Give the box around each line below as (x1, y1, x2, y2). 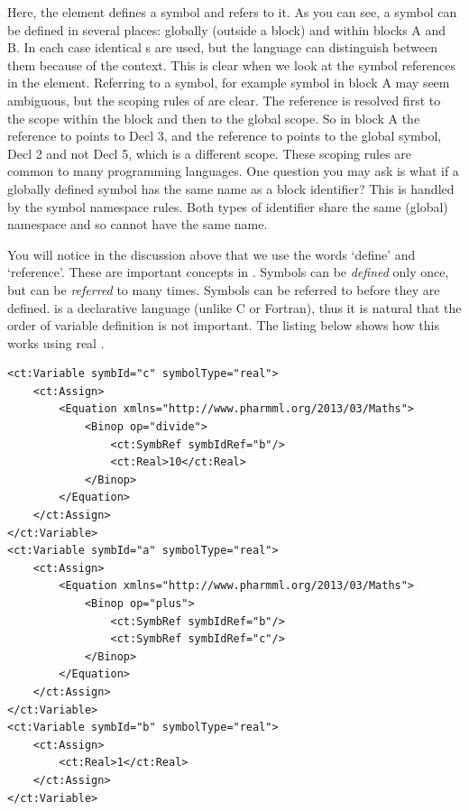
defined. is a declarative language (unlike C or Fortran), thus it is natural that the (7, 298, 462, 317)
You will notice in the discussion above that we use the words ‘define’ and (7, 244, 416, 263)
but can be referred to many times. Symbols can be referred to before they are (7, 280, 440, 299)
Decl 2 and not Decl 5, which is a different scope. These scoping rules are (7, 143, 412, 162)
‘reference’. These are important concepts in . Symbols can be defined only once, (7, 263, 449, 281)
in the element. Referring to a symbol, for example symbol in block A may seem (7, 73, 450, 92)
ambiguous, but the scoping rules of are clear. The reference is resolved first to (7, 90, 441, 109)
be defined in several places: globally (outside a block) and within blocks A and (7, 20, 446, 39)
